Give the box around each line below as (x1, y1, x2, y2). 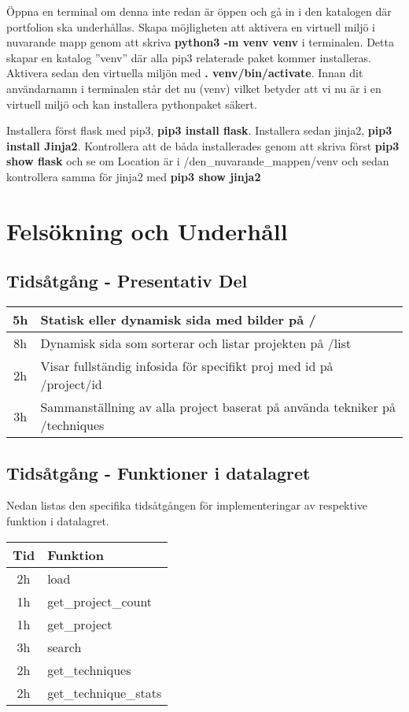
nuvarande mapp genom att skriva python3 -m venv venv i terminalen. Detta (6, 34, 394, 50)
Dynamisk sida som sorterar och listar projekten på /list (40, 334, 352, 353)
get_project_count (47, 591, 153, 610)
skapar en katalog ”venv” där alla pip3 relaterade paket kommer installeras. (6, 49, 372, 65)
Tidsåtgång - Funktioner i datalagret (6, 460, 311, 484)
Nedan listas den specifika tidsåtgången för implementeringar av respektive (6, 497, 368, 514)
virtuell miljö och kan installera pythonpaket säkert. (6, 95, 257, 112)
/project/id (40, 375, 102, 394)
